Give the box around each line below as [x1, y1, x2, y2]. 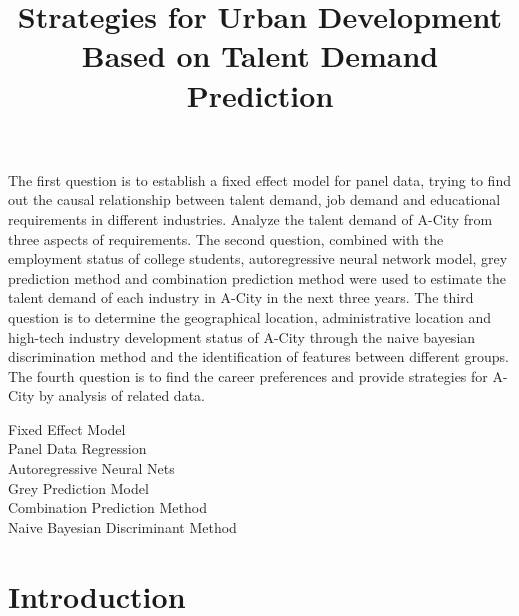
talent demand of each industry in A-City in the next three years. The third [8, 287, 474, 308]
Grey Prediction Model [8, 477, 149, 498]
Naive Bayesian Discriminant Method [8, 516, 237, 537]
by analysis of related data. [39, 385, 205, 406]
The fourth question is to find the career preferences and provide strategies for [8, 365, 488, 386]
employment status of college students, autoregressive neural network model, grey [8, 248, 508, 269]
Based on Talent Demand [81, 35, 439, 76]
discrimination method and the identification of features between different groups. [8, 346, 509, 367]
